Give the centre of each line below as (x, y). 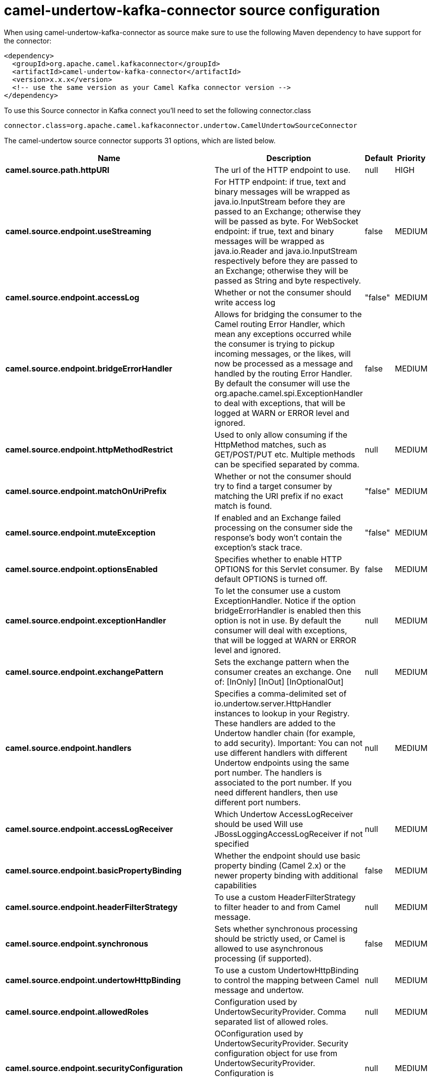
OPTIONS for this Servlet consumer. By (287, 569)
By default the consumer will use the (282, 383)
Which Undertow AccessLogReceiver (284, 814)
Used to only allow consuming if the (281, 435)
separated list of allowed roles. (271, 1021)
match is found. (243, 506)
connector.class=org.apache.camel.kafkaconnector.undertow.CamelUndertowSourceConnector (181, 125)
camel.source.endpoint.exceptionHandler (86, 620)
